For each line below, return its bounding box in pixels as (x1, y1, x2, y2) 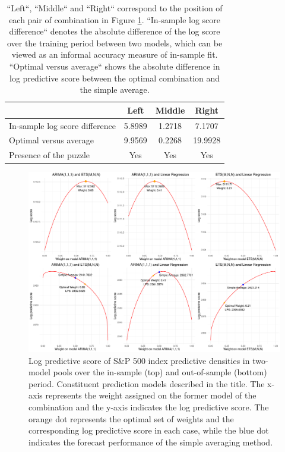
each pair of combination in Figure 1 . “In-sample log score (9, 13, 221, 26)
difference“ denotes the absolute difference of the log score (9, 25, 220, 37)
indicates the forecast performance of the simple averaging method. (28, 435, 273, 448)
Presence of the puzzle (9, 149, 90, 161)
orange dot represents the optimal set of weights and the (28, 412, 234, 425)
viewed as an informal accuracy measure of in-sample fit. (11, 48, 218, 61)
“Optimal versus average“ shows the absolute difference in (9, 59, 220, 72)
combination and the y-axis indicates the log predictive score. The (28, 401, 269, 413)
